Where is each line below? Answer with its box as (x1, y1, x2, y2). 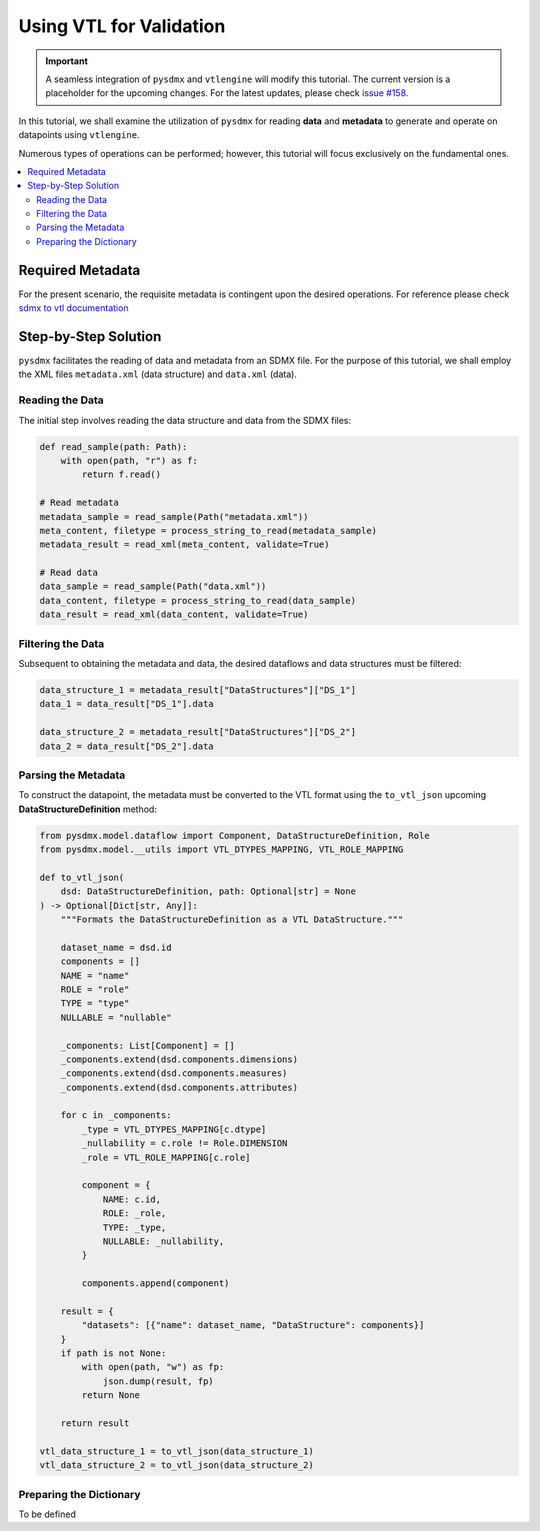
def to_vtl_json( (39, 871, 125, 883)
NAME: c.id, (102, 1193, 162, 1205)
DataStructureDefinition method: (18, 803, 157, 815)
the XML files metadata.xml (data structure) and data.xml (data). (18, 368, 297, 380)
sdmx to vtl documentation (18, 302, 129, 314)
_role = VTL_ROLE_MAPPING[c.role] (81, 1151, 251, 1163)
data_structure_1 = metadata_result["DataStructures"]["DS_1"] (39, 684, 357, 695)
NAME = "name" (60, 970, 130, 981)
